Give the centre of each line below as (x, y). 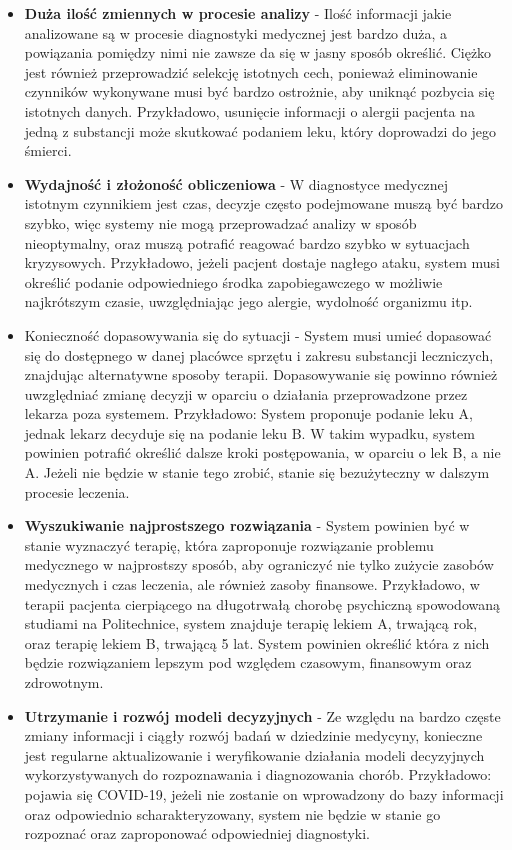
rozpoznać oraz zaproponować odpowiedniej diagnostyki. (197, 833)
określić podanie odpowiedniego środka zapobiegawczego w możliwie (233, 281)
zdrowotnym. (64, 682)
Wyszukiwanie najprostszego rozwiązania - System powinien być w (247, 525)
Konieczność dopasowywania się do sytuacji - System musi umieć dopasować (258, 334)
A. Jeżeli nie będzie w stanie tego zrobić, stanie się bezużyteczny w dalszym (257, 472)
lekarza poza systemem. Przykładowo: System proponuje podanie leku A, (248, 413)
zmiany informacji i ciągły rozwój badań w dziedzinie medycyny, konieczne (253, 735)
